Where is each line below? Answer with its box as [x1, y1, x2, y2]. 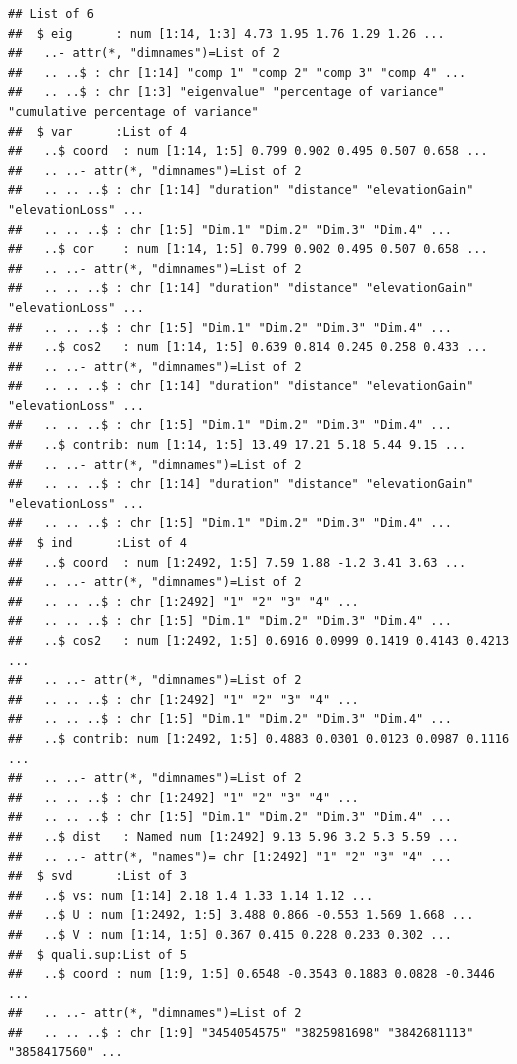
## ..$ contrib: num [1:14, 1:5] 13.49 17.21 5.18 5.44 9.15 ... [8, 438, 467, 453]
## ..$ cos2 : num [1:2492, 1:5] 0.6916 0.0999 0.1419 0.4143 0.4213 [8, 634, 510, 648]
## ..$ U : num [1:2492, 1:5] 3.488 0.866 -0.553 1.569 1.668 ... [8, 908, 474, 923]
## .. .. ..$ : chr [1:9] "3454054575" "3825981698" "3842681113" [8, 1025, 474, 1040]
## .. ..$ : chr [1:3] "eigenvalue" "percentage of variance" [8, 85, 445, 100]
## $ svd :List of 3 [8, 869, 187, 884]
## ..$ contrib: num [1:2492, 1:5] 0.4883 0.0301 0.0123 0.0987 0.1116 [8, 731, 510, 746]
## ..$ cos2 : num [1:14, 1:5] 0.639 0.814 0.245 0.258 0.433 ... [8, 340, 488, 355]
